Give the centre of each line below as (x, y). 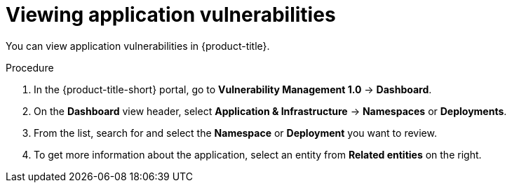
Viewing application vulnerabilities (171, 15)
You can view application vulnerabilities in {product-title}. (138, 46)
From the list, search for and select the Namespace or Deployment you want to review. (235, 133)
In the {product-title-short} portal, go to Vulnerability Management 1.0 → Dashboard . (233, 89)
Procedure (30, 67)
